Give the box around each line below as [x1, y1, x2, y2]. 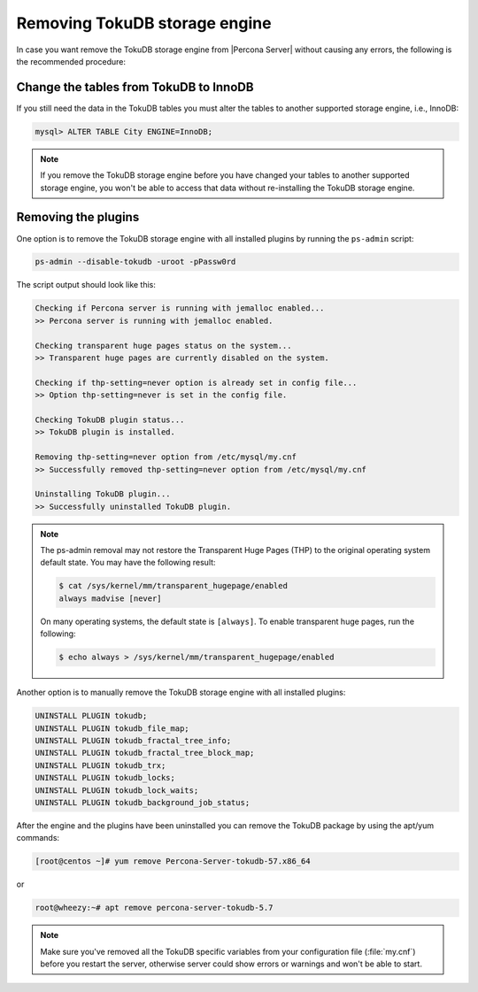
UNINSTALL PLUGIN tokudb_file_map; [35, 723, 189, 734]
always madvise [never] [58, 593, 163, 604]
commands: [16, 833, 60, 843]
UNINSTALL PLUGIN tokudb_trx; [35, 760, 166, 770]
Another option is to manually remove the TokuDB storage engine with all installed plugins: [16, 687, 346, 698]
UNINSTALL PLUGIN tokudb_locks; [35, 773, 176, 783]
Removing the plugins [16, 210, 140, 225]
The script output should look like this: [16, 280, 157, 290]
